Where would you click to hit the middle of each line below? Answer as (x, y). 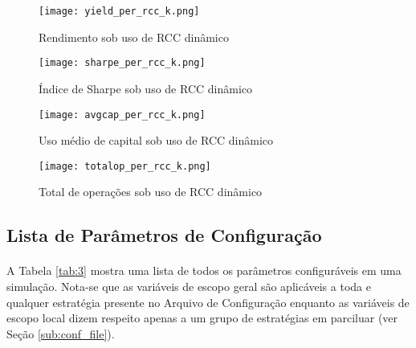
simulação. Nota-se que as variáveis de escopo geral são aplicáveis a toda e (189, 286)
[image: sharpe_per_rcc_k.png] (122, 63)
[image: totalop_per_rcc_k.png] (125, 166)
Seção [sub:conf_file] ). (61, 333)
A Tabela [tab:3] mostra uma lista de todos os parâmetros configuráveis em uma (204, 270)
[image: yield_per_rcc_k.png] (119, 11)
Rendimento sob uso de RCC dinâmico (134, 37)
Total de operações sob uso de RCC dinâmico (151, 192)
